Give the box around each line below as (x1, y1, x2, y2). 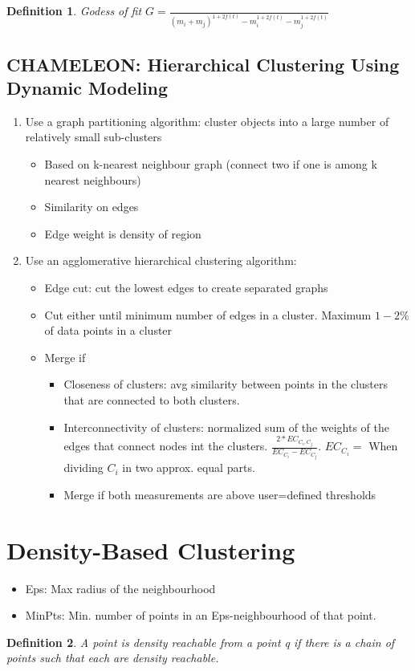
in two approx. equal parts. (122, 459, 255, 476)
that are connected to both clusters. (63, 391, 240, 408)
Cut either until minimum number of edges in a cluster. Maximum (44, 306, 372, 323)
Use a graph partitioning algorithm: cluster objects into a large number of (25, 112, 389, 129)
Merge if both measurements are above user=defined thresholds (63, 486, 376, 502)
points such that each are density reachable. (6, 649, 219, 666)
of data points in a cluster (44, 322, 173, 339)
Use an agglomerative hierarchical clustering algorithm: (25, 252, 297, 269)
